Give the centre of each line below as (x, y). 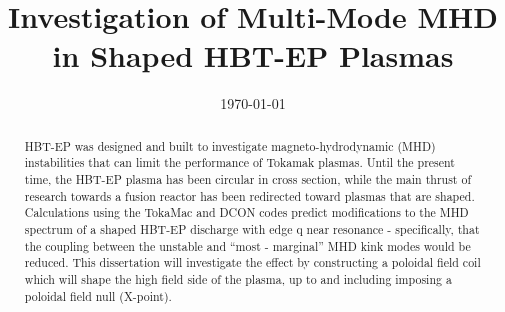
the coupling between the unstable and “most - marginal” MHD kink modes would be (247, 245)
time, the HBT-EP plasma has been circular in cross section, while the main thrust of (248, 179)
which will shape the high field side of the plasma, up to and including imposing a (238, 278)
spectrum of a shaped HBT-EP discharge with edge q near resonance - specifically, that (252, 228)
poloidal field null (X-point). (98, 295)
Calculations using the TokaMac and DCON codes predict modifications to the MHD (246, 212)
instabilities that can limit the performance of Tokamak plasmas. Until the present (239, 162)
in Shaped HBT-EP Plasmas (253, 55)
